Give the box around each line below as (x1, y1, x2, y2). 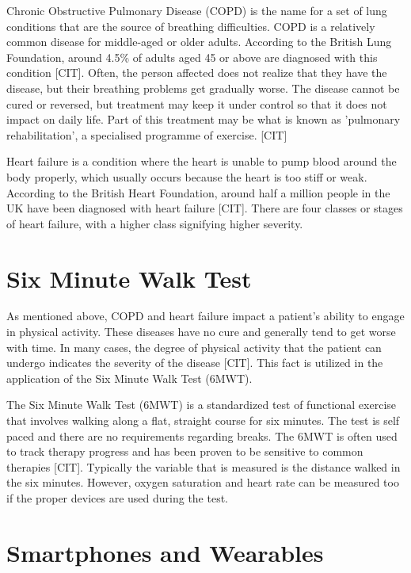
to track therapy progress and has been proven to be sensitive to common (6, 443, 363, 460)
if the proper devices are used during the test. (6, 489, 228, 506)
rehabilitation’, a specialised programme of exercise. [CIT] (6, 126, 287, 143)
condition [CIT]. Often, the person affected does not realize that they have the (6, 64, 387, 81)
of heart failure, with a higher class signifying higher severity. (6, 215, 303, 231)
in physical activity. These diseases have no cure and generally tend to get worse (6, 323, 396, 340)
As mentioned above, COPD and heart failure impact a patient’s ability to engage (6, 308, 405, 324)
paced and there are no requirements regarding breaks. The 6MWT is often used (6, 427, 398, 444)
